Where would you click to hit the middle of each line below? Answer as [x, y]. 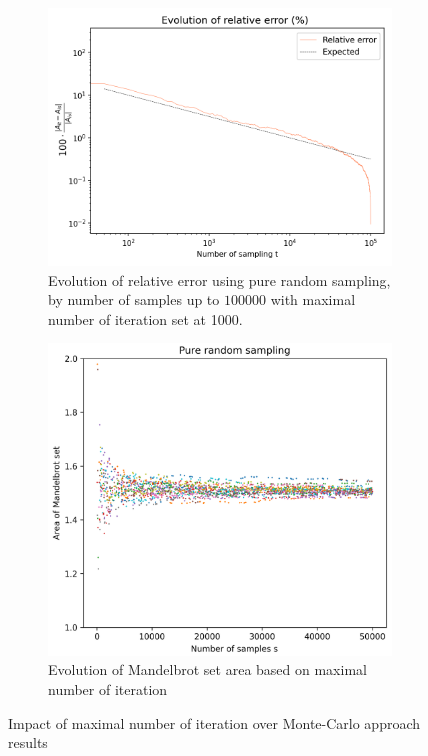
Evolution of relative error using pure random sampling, [219, 279]
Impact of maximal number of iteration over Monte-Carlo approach [214, 722]
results [28, 742]
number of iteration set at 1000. [145, 318]
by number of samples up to [134, 299]
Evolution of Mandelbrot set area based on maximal [207, 669]
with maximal [313, 299]
